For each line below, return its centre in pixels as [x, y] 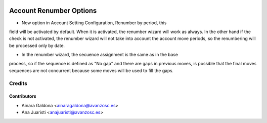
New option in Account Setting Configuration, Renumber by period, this [94, 23]
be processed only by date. [37, 45]
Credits [18, 83]
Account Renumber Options [53, 11]
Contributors [23, 96]
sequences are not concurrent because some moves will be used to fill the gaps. [91, 70]
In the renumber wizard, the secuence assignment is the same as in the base [100, 55]
